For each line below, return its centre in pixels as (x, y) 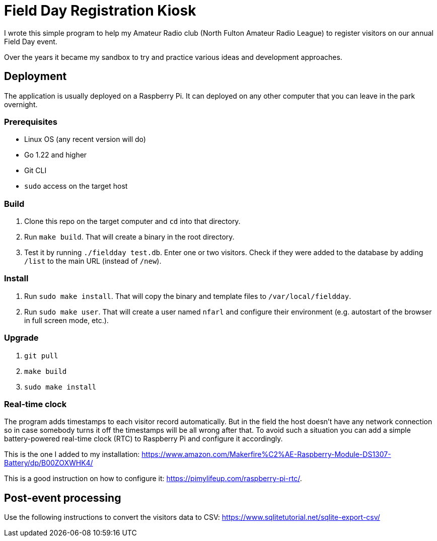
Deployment (35, 76)
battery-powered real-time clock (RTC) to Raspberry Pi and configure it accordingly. (143, 439)
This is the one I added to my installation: (72, 454)
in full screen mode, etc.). (66, 320)
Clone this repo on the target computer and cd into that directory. (132, 221)
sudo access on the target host (76, 186)
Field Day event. (31, 41)
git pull (41, 356)
